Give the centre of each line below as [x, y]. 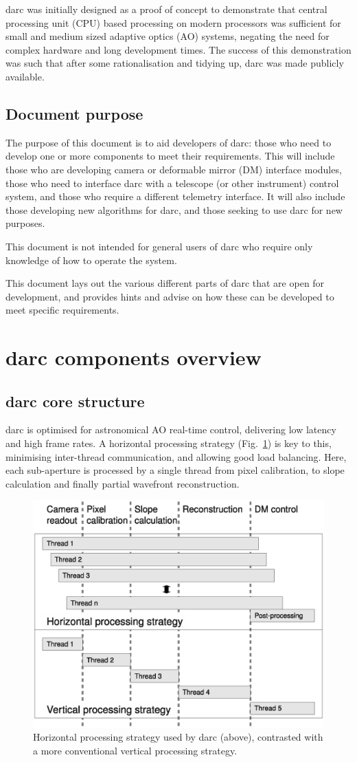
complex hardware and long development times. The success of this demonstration [178, 49]
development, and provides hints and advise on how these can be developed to [170, 296]
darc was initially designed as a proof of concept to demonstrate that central [166, 9]
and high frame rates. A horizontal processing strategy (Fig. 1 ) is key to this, [169, 443]
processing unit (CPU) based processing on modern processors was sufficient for [173, 22]
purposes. [25, 223]
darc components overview [134, 357]
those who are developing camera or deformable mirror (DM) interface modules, [174, 169]
